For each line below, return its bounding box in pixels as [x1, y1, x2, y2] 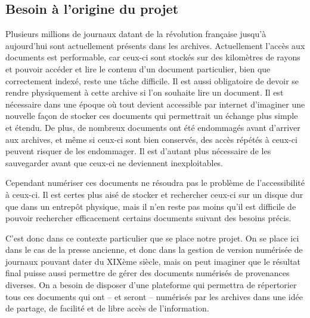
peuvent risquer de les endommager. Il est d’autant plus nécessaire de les [5, 145, 271, 157]
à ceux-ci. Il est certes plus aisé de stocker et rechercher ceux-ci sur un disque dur [5, 188, 303, 200]
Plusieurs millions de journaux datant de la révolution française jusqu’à [5, 27, 266, 40]
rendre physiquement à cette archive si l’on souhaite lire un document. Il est [5, 86, 284, 99]
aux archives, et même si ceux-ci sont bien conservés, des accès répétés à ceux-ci [5, 133, 297, 145]
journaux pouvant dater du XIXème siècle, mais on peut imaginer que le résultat [5, 255, 301, 267]
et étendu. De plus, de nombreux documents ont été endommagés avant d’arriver [5, 121, 300, 133]
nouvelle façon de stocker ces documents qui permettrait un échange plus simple [5, 109, 298, 122]
